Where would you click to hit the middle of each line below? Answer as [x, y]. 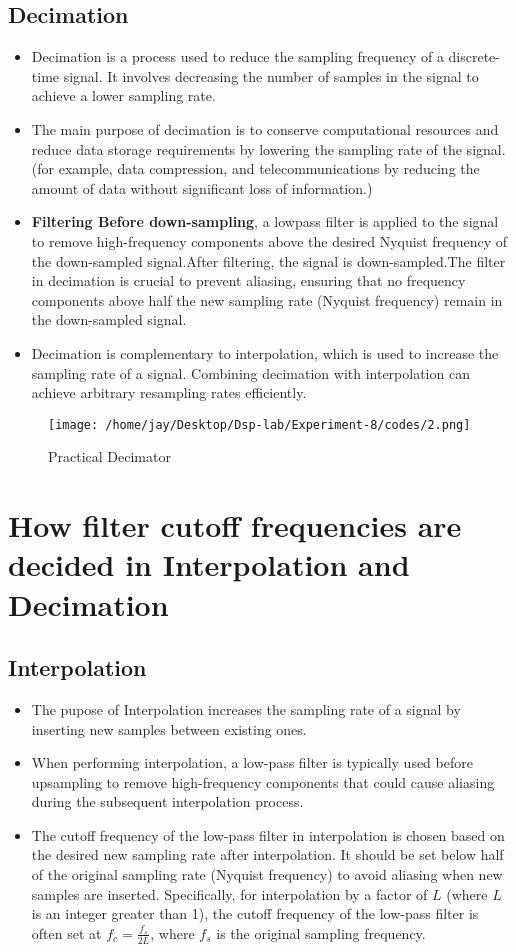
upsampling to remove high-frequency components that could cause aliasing [263, 781]
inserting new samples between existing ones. [169, 728]
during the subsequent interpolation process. [167, 801]
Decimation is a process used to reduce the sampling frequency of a [237, 56]
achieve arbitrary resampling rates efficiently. [169, 392]
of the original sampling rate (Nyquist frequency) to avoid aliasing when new [267, 874]
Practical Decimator [109, 456]
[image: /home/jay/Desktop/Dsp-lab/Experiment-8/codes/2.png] [259, 424]
